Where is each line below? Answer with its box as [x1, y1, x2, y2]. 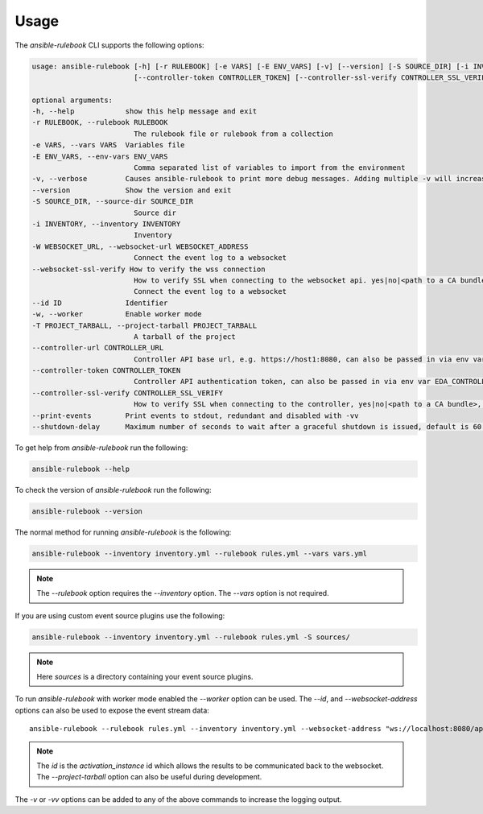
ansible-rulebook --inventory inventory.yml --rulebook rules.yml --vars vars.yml [31, 548, 368, 558]
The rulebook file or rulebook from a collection [133, 129, 334, 138]
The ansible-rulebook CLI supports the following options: [14, 40, 204, 50]
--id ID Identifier [31, 298, 168, 308]
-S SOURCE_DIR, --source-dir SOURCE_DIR [31, 197, 193, 206]
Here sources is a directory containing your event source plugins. [36, 672, 254, 682]
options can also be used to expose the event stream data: [14, 705, 209, 715]
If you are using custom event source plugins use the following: [14, 610, 225, 620]
